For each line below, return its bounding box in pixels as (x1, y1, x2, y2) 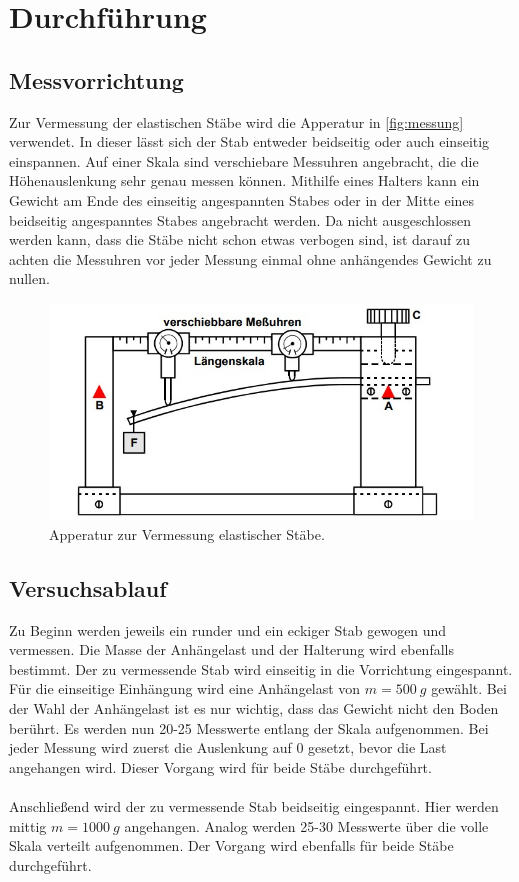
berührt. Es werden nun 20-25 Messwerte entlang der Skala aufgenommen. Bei (9, 717, 489, 738)
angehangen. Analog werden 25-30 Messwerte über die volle (124, 815, 489, 836)
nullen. (9, 268, 50, 289)
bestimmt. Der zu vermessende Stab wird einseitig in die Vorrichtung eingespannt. (9, 658, 513, 679)
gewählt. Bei (431, 678, 507, 699)
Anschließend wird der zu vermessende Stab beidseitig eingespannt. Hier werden (9, 795, 499, 816)
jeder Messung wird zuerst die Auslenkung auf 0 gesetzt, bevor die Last (9, 737, 447, 758)
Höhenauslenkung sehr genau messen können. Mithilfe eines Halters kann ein (9, 170, 480, 191)
